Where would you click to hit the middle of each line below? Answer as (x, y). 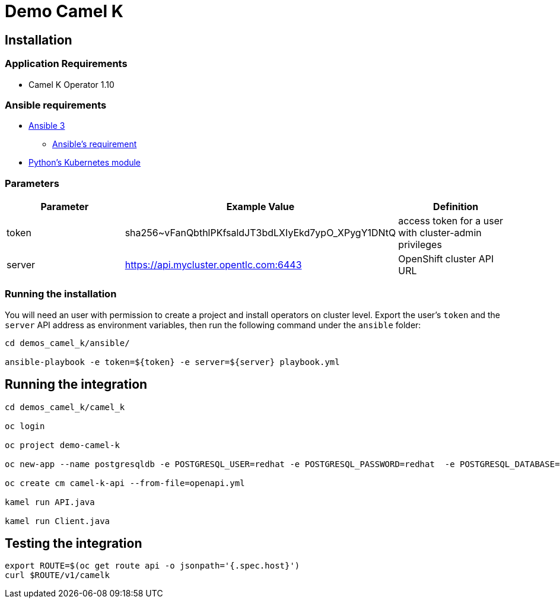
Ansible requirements (56, 105)
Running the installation (61, 294)
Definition (456, 207)
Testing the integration (74, 544)
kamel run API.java (50, 502)
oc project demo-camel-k (62, 445)
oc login (25, 426)
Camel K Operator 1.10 (71, 84)
